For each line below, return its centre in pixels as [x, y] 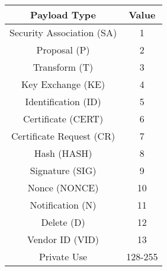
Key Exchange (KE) [63, 84]
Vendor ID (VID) [63, 239]
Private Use [63, 256]
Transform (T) [63, 67]
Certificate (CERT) [63, 119]
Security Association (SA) [63, 32]
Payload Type [63, 15]
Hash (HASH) [63, 153]
